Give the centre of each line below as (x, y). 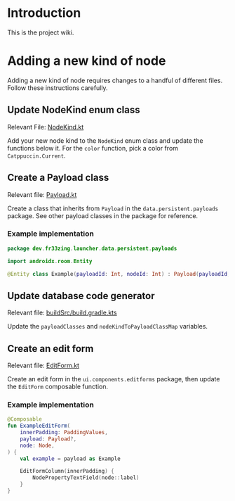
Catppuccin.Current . (36, 156)
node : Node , (37, 445)
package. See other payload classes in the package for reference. (103, 215)
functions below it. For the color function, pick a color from (93, 148)
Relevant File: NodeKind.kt (46, 127)
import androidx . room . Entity (50, 261)
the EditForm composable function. (58, 387)
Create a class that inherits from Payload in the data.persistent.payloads (113, 208)
